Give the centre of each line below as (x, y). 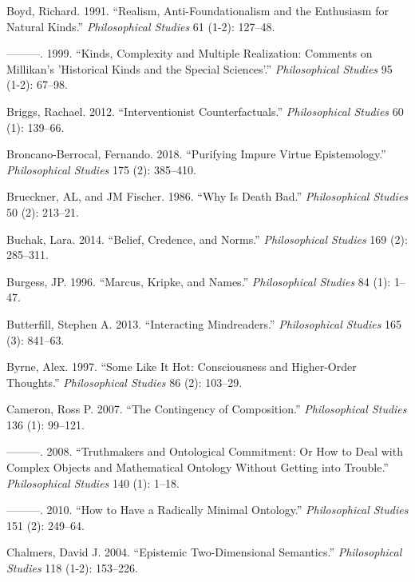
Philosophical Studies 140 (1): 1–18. (93, 482)
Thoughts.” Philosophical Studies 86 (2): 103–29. (125, 382)
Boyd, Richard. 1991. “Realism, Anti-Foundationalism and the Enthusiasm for (198, 10)
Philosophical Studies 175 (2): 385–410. (101, 169)
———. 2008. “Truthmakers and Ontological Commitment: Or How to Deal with (205, 451)
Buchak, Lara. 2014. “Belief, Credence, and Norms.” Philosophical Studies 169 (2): (207, 239)
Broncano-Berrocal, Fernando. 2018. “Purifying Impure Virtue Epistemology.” (196, 154)
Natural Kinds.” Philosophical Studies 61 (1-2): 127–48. (141, 26)
